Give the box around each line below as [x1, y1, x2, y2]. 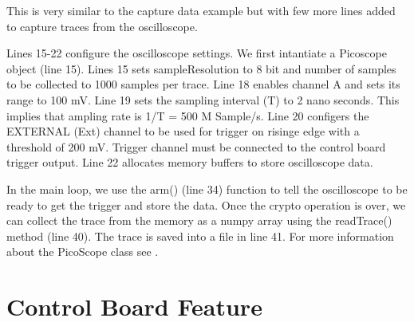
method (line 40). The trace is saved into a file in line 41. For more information [6, 227, 394, 244]
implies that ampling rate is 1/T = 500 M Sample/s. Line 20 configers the [6, 107, 369, 124]
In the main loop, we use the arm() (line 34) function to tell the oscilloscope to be [6, 180, 408, 197]
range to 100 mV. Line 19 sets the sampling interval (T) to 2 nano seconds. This [6, 91, 400, 108]
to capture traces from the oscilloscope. [6, 18, 198, 34]
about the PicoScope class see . [6, 243, 159, 260]
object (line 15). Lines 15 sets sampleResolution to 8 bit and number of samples [6, 60, 396, 77]
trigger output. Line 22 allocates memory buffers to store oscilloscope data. [6, 154, 373, 171]
